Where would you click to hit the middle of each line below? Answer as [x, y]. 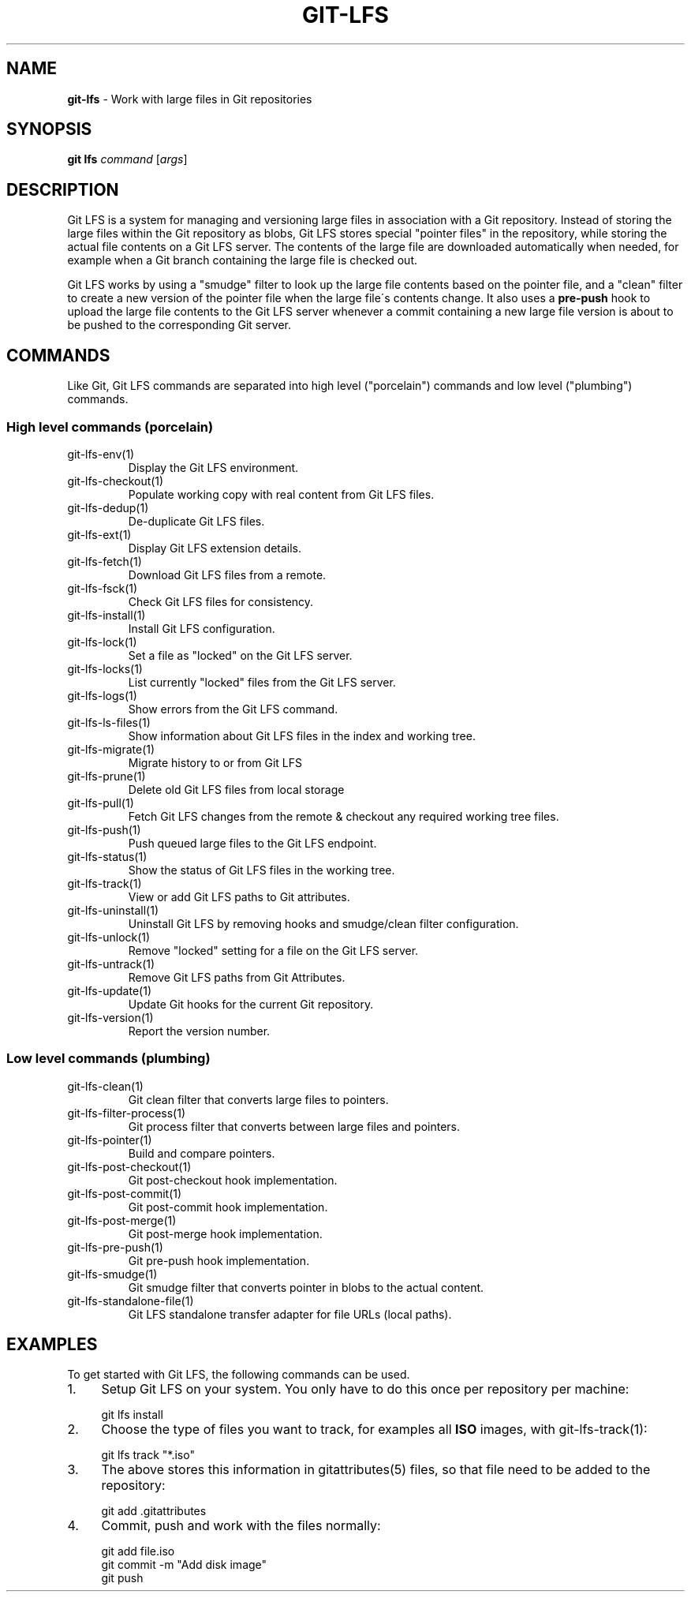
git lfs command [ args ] [127, 159]
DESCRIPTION [63, 189]
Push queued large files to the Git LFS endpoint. [252, 843]
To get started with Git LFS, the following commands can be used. [239, 1375]
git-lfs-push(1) [104, 829]
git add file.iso [138, 1551]
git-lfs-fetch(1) [105, 561]
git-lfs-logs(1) [102, 695]
